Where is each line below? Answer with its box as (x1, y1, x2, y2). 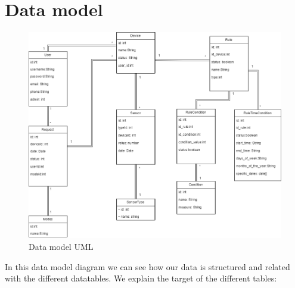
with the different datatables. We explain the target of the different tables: (5, 272, 277, 284)
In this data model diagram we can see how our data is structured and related (5, 260, 290, 273)
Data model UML (29, 240, 94, 252)
